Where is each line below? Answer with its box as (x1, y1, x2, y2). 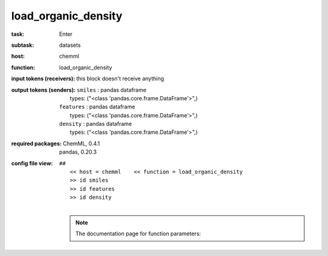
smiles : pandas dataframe (77, 86, 147, 94)
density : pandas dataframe (59, 120, 132, 128)
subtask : (11, 41, 35, 49)
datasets (59, 41, 81, 49)
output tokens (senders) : (11, 86, 76, 94)
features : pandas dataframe (59, 103, 135, 111)
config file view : (11, 159, 53, 167)
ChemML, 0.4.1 (63, 140, 100, 147)
